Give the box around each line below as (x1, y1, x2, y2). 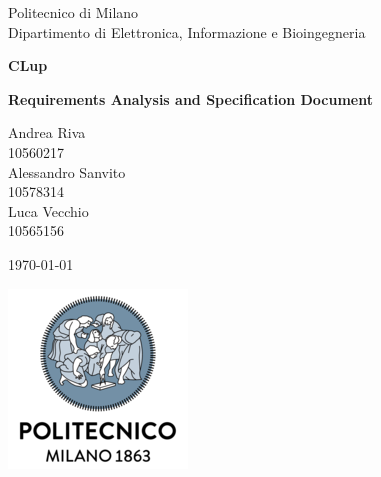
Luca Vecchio (8, 200, 89, 221)
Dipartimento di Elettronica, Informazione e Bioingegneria (8, 21, 366, 42)
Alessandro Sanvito (8, 161, 126, 182)
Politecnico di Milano (8, 2, 139, 22)
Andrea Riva (8, 122, 86, 143)
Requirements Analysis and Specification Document (8, 88, 374, 109)
